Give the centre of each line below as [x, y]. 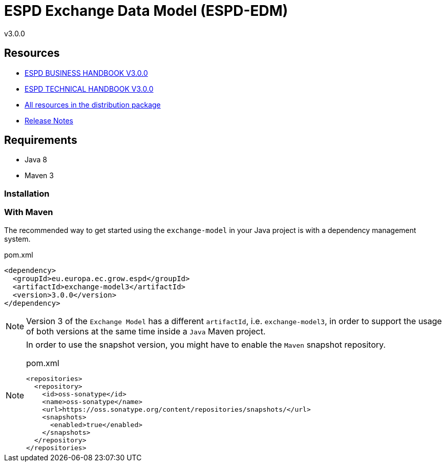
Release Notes [49, 120]
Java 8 [36, 160]
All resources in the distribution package [93, 104]
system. [17, 239]
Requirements [41, 140]
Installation [27, 193]
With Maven [29, 212]
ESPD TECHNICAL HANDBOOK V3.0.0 [89, 89]
